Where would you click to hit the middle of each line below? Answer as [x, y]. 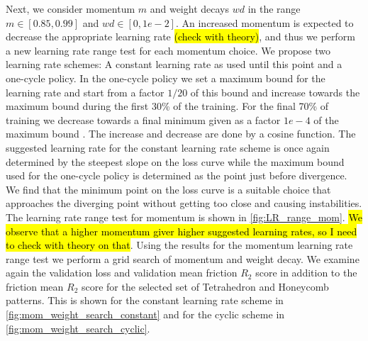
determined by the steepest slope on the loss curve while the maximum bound [175, 161]
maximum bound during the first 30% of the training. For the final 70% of [167, 106]
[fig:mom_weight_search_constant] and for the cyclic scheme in [145, 314]
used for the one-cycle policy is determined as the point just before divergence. [177, 175]
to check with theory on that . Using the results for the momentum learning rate [179, 245]
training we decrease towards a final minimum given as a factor [143, 119]
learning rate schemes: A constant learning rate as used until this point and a [174, 64]
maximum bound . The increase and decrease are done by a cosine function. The [181, 134]
